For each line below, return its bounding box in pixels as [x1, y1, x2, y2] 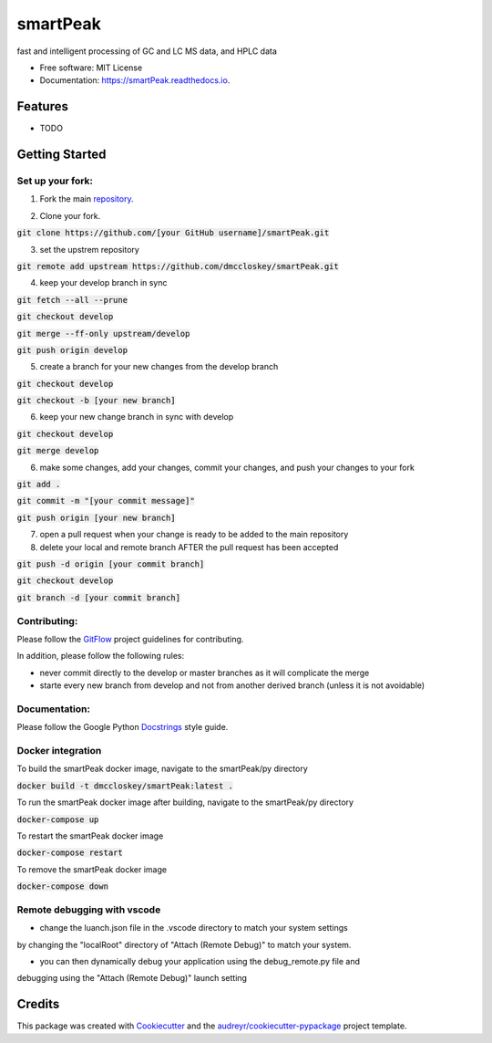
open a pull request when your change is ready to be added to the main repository [39, 529, 349, 540]
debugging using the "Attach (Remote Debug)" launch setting [16, 973, 248, 984]
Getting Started [16, 147, 107, 162]
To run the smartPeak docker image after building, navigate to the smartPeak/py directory [16, 797, 354, 808]
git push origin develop [16, 345, 128, 355]
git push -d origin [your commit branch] [16, 558, 205, 569]
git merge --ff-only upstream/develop [16, 329, 190, 339]
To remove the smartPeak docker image [16, 863, 168, 875]
